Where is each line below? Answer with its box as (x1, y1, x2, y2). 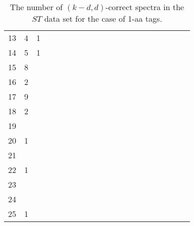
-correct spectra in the (105, 1, 184, 13)
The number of (10, 1, 63, 13)
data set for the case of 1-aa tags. (44, 13, 162, 24)
